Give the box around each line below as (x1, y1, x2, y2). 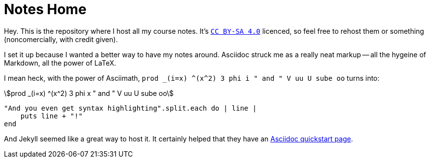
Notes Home (4, 1, 86, 18)
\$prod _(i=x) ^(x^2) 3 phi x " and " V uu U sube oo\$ (4, 89, 174, 97)
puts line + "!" (20, 112, 83, 120)
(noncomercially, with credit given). (4, 35, 118, 44)
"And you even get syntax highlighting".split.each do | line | (4, 104, 257, 112)
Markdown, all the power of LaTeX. (4, 58, 116, 67)
